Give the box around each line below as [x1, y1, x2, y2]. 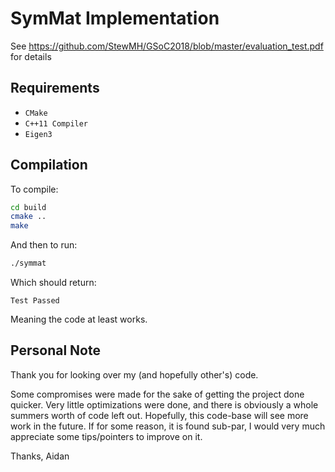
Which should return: [10, 277, 97, 289]
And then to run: [10, 239, 78, 251]
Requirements [10, 80, 100, 97]
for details [10, 50, 52, 62]
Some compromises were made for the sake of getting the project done [10, 388, 305, 400]
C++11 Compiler [24, 118, 89, 129]
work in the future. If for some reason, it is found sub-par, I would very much [10, 420, 326, 432]
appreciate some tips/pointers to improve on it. [10, 430, 203, 442]
